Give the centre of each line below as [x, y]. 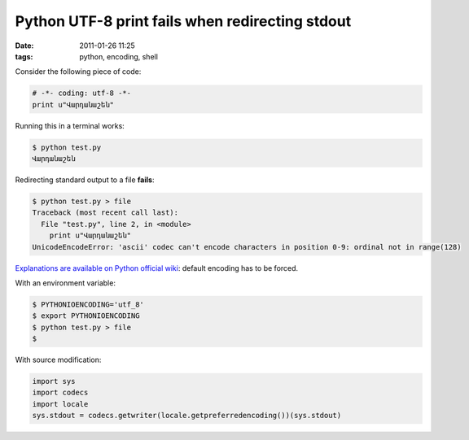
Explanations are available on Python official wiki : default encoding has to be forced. [157, 268]
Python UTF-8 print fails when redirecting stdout [183, 21]
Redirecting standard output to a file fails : [85, 180]
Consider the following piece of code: [78, 72]
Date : [24, 46]
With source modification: [58, 360]
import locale [60, 404]
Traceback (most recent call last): [105, 213]
